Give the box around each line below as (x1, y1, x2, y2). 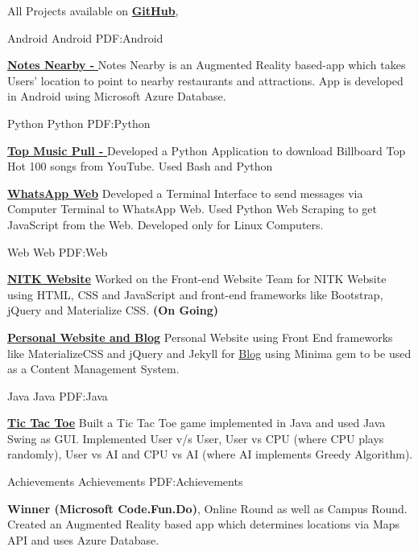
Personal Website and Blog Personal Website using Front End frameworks (7, 328, 393, 345)
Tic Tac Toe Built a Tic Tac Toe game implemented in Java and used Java (7, 414, 386, 431)
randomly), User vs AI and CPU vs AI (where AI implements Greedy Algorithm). (7, 446, 413, 463)
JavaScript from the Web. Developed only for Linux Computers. (7, 216, 324, 232)
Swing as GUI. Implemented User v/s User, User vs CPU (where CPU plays (7, 430, 384, 446)
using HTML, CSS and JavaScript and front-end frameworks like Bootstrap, (7, 286, 383, 302)
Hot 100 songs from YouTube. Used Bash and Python (7, 158, 273, 175)
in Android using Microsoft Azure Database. (7, 88, 226, 105)
